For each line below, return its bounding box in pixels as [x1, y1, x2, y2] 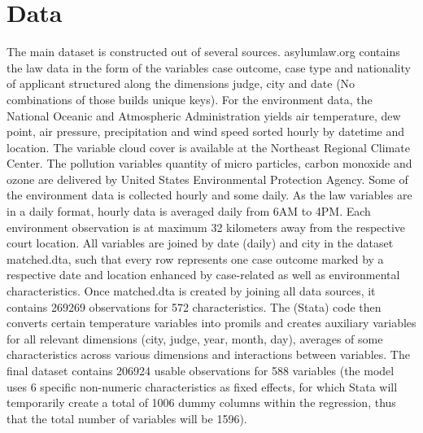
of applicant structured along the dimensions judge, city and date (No [7, 75, 355, 92]
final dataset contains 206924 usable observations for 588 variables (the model [7, 362, 395, 378]
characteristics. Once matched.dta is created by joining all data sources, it [7, 282, 376, 300]
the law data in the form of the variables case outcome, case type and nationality [7, 59, 411, 76]
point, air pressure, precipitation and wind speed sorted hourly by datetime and [7, 123, 405, 140]
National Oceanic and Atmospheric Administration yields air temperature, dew [7, 107, 401, 124]
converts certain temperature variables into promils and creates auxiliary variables [7, 314, 416, 331]
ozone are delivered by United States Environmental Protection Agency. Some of [7, 170, 408, 187]
